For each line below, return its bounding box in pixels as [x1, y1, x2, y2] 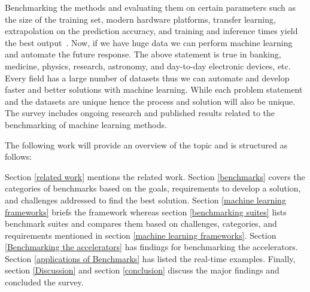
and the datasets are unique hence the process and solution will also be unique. [5, 95, 296, 107]
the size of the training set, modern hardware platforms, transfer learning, [5, 13, 276, 25]
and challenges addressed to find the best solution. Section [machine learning [5, 193, 286, 206]
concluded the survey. [5, 276, 84, 288]
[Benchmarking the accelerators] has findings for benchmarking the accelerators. [5, 241, 298, 253]
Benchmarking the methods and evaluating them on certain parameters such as [5, 1, 296, 13]
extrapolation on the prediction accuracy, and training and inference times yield [5, 25, 298, 37]
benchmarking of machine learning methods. [5, 118, 167, 130]
